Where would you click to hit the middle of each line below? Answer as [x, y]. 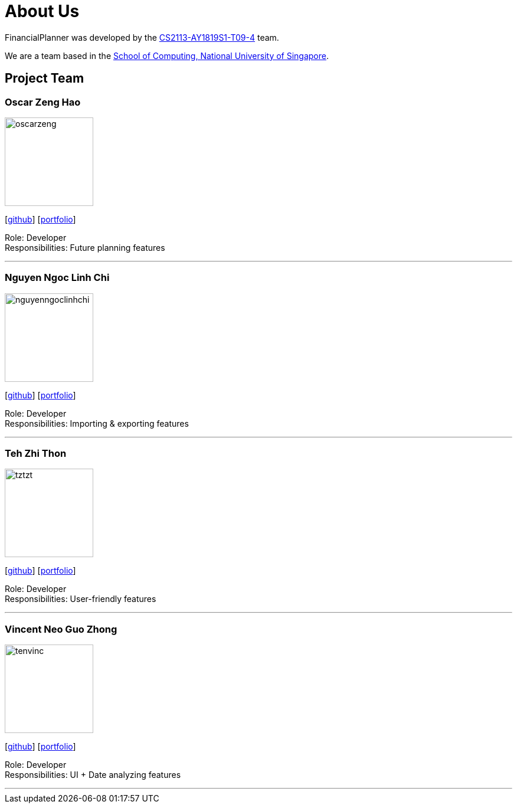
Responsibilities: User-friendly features [81, 599]
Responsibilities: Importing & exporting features [97, 423]
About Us [42, 11]
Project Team [45, 78]
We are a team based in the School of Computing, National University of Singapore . [167, 55]
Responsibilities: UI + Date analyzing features [93, 775]
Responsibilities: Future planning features [85, 247]
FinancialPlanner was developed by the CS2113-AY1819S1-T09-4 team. [142, 37]
